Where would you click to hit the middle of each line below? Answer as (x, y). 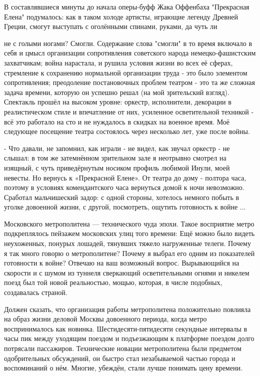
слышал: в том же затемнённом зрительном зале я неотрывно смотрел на (115, 158)
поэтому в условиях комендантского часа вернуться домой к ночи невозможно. (124, 187)
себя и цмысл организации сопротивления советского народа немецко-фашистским (130, 53)
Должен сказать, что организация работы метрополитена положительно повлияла (127, 309)
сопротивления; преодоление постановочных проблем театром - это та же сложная (129, 82)
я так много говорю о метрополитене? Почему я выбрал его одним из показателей (129, 253)
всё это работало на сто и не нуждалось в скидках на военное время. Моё (117, 121)
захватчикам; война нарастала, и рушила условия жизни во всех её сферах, (118, 62)
